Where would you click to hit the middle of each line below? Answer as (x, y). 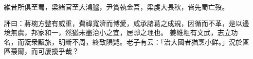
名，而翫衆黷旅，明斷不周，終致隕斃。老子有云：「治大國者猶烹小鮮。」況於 (123, 41)
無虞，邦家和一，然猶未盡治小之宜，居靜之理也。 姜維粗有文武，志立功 (124, 32)
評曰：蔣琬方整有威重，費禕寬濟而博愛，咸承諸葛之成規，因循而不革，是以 (123, 23)
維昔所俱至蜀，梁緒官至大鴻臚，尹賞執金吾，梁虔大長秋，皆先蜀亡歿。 (116, 7)
